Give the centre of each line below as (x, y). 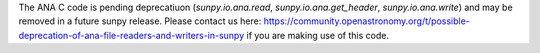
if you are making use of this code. (318, 35)
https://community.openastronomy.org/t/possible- (366, 21)
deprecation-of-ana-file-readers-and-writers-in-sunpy (131, 35)
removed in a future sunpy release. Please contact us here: (140, 21)
